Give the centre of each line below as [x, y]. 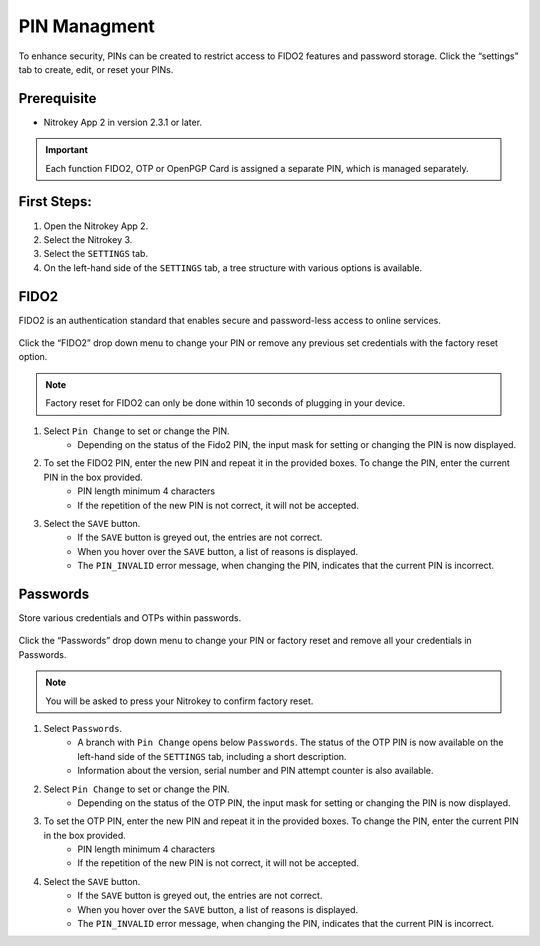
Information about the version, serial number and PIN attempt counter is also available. [255, 771]
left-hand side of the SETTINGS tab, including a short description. [212, 756]
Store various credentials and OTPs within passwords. [130, 617]
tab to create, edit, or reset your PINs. [96, 69]
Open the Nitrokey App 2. [96, 226]
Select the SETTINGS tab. [96, 254]
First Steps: [55, 201]
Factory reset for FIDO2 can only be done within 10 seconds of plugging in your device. [225, 403]
